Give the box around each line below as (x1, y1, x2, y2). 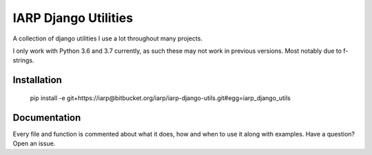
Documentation (12, 112, 81, 123)
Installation (12, 74, 62, 86)
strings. (12, 56, 34, 64)
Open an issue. (12, 139, 56, 147)
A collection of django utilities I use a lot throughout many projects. (12, 34, 203, 43)
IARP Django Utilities (12, 10, 134, 25)
